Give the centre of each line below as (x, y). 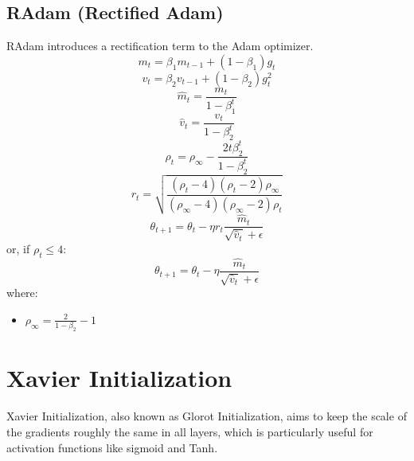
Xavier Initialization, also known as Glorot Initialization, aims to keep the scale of (207, 416)
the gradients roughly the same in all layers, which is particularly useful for (190, 431)
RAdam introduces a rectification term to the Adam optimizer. (160, 46)
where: (22, 293)
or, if (18, 248)
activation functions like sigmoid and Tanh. (112, 447)
